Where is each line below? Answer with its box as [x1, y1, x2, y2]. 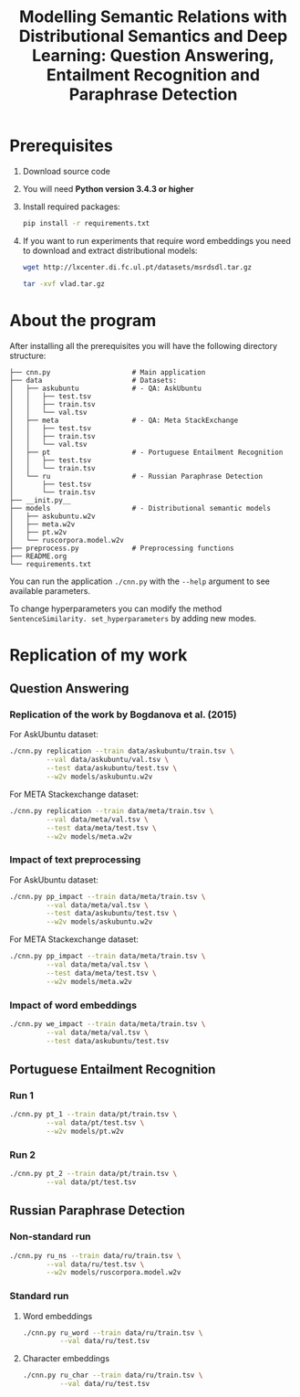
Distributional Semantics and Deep [18, 26, 288, 47]
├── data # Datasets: [9, 376, 178, 385]
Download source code [22, 165, 111, 176]
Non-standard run [9, 1231, 91, 1244]
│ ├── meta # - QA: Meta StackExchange [9, 416, 239, 425]
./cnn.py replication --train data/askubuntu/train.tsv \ [9, 746, 234, 756]
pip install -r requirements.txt [22, 218, 150, 228]
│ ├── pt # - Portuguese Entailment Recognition [9, 448, 284, 457]
